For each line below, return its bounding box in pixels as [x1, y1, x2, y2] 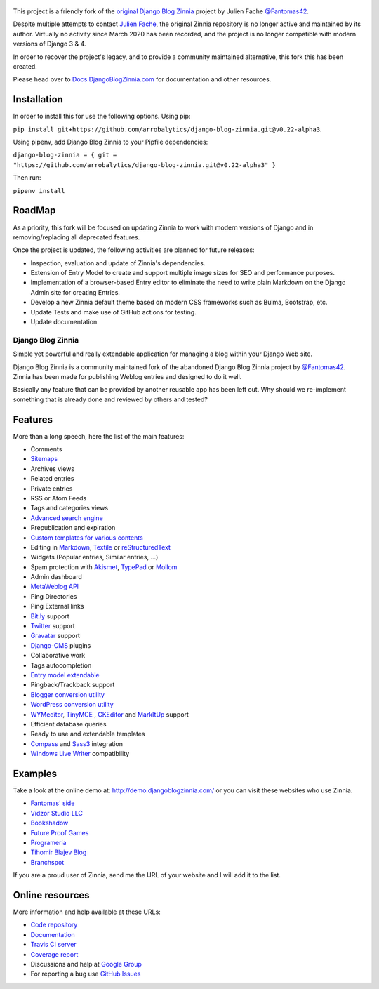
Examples [13, 767, 58, 779]
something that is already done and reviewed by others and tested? [13, 395, 208, 404]
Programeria [30, 838, 67, 847]
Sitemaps [30, 455, 58, 463]
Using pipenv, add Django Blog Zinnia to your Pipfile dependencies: [13, 138, 208, 147]
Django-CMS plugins [30, 641, 91, 649]
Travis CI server [30, 941, 77, 949]
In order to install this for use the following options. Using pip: [13, 112, 191, 121]
